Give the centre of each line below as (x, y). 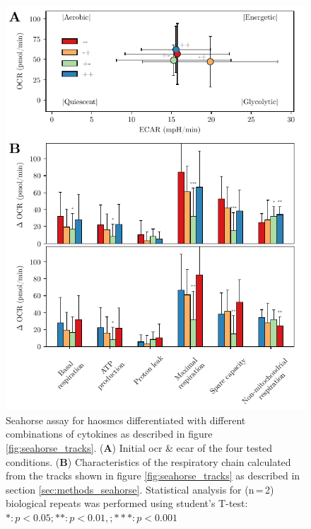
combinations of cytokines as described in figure (109, 434)
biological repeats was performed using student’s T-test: (127, 503)
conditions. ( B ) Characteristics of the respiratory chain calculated (148, 461)
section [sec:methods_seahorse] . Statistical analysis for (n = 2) (140, 489)
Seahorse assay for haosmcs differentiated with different (126, 420)
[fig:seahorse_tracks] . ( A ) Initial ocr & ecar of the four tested (139, 447)
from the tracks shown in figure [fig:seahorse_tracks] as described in (153, 476)
